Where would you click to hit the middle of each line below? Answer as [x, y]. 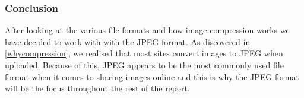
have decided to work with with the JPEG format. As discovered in [128, 41]
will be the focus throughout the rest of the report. [97, 88]
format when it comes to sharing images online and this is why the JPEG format [152, 76]
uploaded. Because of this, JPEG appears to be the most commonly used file [144, 65]
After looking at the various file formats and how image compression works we [147, 30]
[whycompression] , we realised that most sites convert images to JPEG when [144, 53]
